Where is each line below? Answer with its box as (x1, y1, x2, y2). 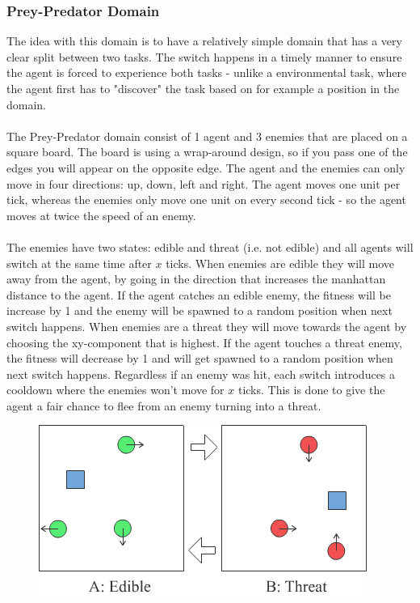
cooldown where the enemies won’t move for (6, 381, 225, 398)
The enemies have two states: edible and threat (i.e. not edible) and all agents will (6, 238, 414, 255)
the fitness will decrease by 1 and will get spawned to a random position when (6, 350, 393, 367)
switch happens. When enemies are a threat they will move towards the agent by (6, 317, 407, 334)
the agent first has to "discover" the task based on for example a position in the (6, 80, 400, 96)
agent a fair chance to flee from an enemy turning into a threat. (6, 397, 321, 414)
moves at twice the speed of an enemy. (6, 206, 196, 223)
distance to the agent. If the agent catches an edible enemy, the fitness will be (6, 286, 391, 303)
